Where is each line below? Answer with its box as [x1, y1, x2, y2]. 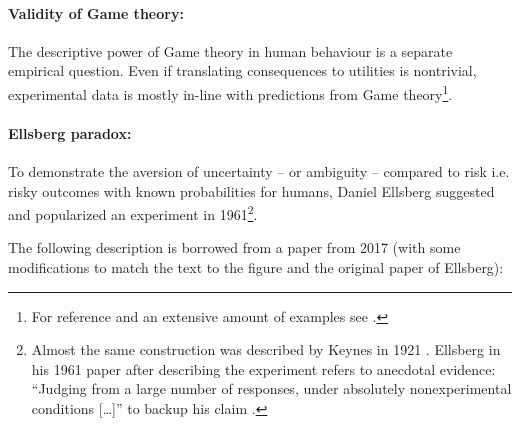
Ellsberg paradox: [8, 122, 132, 143]
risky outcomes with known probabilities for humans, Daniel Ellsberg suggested [8, 180, 495, 201]
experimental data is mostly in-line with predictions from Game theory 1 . [8, 80, 453, 104]
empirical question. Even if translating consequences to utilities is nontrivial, [8, 60, 477, 81]
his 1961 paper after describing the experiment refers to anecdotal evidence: [31, 358, 496, 379]
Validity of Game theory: [8, 2, 184, 23]
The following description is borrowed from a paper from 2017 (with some [8, 237, 461, 258]
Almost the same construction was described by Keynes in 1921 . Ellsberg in [31, 339, 501, 360]
